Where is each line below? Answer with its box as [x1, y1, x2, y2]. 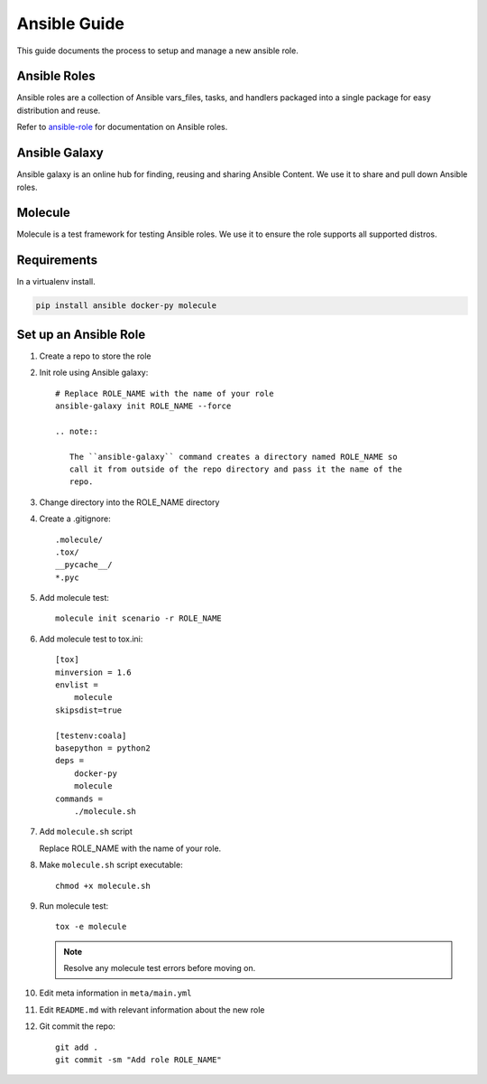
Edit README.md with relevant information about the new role [39, 1004, 265, 1015]
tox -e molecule [55, 921, 127, 932]
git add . [55, 1042, 98, 1052]
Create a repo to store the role [39, 350, 152, 361]
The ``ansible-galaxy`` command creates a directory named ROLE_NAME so [69, 452, 398, 462]
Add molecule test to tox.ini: [39, 633, 143, 644]
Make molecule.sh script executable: [39, 859, 184, 871]
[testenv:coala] [55, 730, 127, 741]
